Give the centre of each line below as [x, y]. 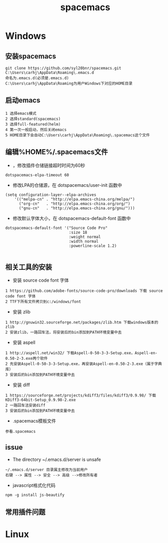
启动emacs [23, 100]
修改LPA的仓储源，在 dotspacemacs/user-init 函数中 [67, 185]
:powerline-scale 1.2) [93, 246]
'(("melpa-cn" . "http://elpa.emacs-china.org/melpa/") [75, 199]
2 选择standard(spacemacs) [33, 119]
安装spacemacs [31, 56]
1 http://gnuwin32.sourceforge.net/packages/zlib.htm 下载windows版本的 [82, 323]
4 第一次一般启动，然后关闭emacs [36, 130]
